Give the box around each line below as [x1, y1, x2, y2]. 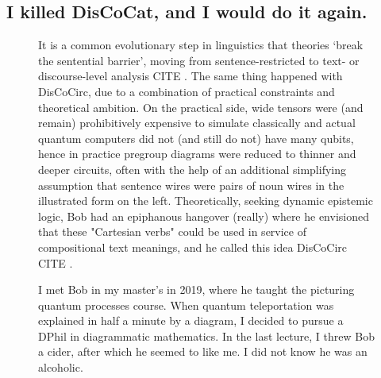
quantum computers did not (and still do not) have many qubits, [38, 129, 354, 146]
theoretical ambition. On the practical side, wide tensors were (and [38, 98, 364, 115]
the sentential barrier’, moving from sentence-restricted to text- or [38, 52, 360, 68]
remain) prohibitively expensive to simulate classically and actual [38, 114, 356, 131]
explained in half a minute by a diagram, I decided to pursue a [38, 312, 344, 329]
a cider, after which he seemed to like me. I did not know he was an [38, 343, 368, 360]
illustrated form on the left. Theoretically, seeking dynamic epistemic [38, 192, 373, 209]
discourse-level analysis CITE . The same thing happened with [38, 67, 343, 84]
